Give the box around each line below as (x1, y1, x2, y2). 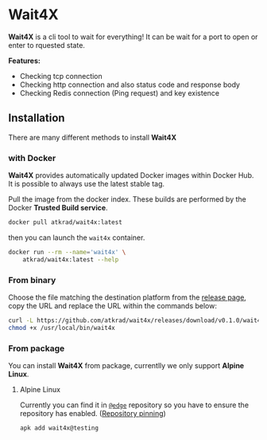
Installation (8, 112, 65, 125)
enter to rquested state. (8, 40, 86, 49)
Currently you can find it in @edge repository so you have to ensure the (19, 400, 249, 410)
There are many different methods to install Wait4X (8, 132, 177, 142)
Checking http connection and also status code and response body (19, 80, 241, 89)
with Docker (8, 152, 56, 163)
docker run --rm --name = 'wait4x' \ (8, 248, 126, 256)
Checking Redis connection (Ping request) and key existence (19, 88, 220, 97)
